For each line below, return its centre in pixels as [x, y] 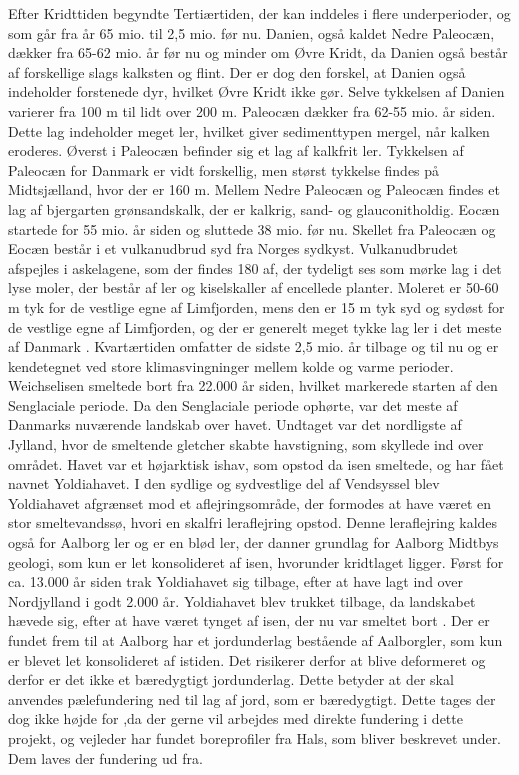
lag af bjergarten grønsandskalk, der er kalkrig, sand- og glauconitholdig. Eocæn [254, 208]
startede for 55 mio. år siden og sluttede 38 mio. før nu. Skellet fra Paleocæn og [252, 228]
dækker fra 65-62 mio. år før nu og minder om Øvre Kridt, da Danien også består [258, 52]
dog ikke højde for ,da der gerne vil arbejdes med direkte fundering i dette [235, 718]
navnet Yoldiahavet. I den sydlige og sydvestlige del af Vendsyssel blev [224, 483]
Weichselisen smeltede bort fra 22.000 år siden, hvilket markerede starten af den [253, 385]
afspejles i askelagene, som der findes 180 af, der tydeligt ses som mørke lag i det [255, 267]
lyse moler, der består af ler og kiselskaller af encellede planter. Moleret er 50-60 [253, 287]
